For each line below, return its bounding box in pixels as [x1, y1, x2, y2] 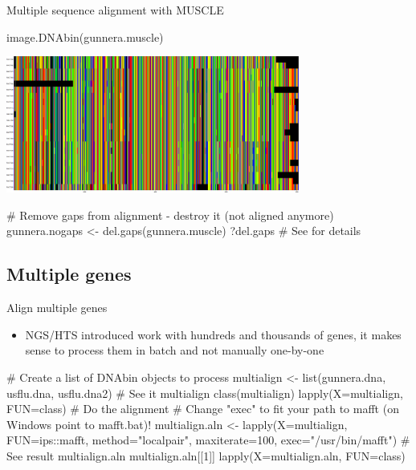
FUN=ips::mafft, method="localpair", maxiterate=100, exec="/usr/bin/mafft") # [6, 432, 410, 448]
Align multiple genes [6, 299, 108, 316]
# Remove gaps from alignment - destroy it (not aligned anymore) [6, 206, 334, 223]
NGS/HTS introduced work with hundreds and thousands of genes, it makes [25, 326, 402, 342]
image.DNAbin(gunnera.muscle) [6, 28, 164, 45]
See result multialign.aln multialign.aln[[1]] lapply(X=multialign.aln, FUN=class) [6, 448, 406, 464]
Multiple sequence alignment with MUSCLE [6, 2, 224, 18]
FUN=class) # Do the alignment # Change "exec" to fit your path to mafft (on [6, 400, 399, 417]
